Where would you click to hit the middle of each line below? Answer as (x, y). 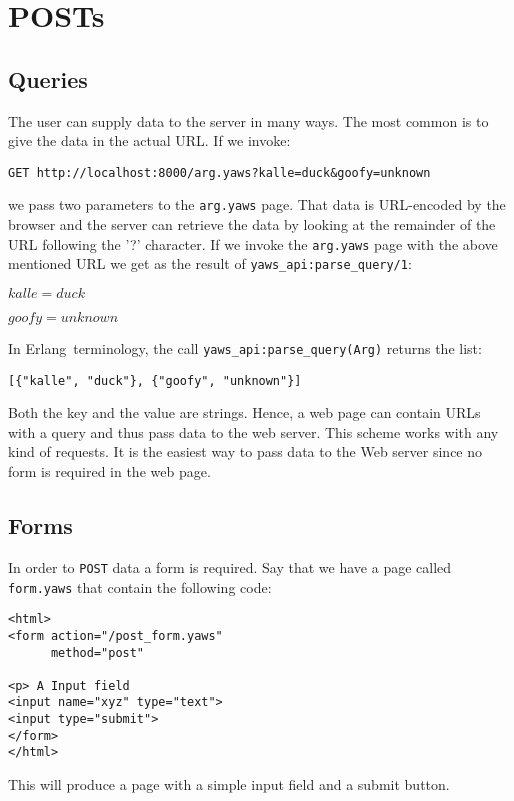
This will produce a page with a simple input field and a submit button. (229, 784)
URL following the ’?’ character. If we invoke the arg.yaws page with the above (253, 243)
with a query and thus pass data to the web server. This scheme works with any (253, 431)
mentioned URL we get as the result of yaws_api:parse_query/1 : (210, 263)
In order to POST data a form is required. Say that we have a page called (230, 566)
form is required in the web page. (109, 471)
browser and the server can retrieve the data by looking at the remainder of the (252, 224)
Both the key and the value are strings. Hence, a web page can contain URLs (244, 412)
